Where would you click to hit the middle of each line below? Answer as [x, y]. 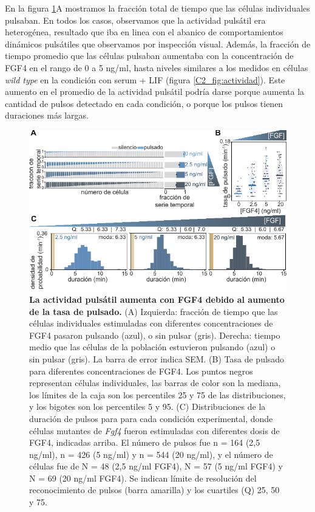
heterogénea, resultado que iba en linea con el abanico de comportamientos [144, 32]
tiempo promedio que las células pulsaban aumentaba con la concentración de [149, 56]
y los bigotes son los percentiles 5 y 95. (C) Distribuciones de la [147, 406]
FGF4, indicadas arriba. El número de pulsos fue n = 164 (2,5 [145, 442]
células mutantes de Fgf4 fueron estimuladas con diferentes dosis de [154, 430]
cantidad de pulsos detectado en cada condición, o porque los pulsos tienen [144, 103]
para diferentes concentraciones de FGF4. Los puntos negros [141, 371]
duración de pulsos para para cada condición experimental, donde [151, 418]
